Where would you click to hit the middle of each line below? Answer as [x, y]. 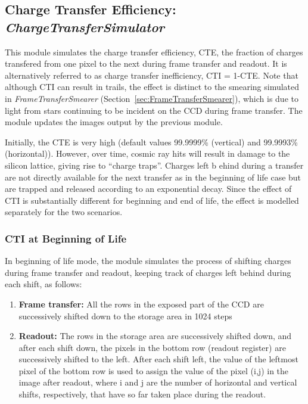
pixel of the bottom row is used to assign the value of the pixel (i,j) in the [154, 370]
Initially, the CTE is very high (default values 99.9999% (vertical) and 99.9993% [151, 142]
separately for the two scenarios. [64, 212]
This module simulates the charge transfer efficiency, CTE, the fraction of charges [154, 52]
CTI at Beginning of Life [66, 238]
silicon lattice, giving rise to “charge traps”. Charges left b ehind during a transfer [154, 165]
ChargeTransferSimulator [85, 27]
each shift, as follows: [43, 284]
